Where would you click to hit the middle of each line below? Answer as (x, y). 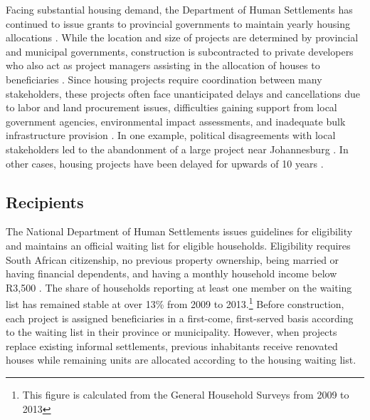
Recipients (45, 201)
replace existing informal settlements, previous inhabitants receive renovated (172, 345)
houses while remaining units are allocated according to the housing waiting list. (181, 360)
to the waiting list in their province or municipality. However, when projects (171, 332)
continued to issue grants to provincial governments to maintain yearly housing (178, 23)
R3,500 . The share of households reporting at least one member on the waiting (179, 287)
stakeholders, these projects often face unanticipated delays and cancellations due (183, 93)
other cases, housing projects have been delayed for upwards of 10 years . (165, 163)
